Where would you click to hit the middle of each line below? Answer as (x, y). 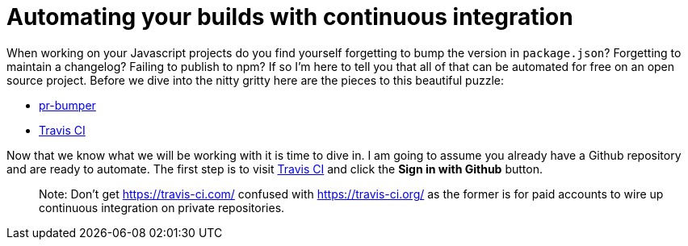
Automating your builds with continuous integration (290, 17)
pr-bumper (67, 105)
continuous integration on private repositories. (162, 207)
